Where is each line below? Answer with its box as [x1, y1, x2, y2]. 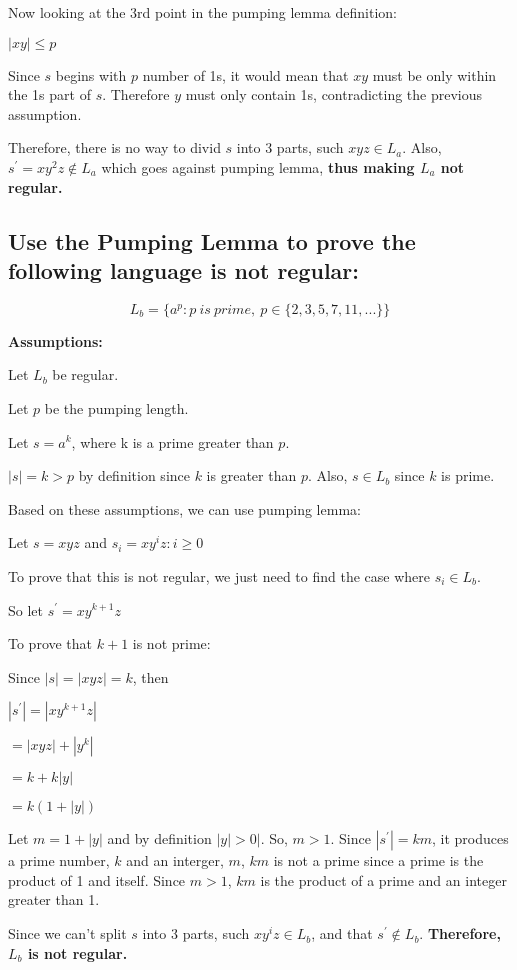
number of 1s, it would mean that [142, 64, 349, 85]
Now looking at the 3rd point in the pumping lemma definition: [8, 2, 397, 22]
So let [8, 599, 43, 620]
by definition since [78, 465, 190, 486]
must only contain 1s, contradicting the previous [185, 84, 483, 105]
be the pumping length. [44, 397, 189, 418]
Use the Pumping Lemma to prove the [8, 225, 416, 256]
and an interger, [126, 850, 224, 871]
